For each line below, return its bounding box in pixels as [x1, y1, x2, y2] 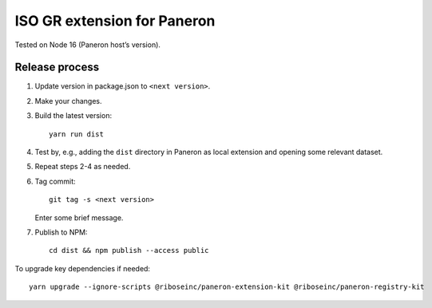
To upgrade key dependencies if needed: [14, 263, 151, 273]
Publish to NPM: [34, 227, 88, 237]
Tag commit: [34, 176, 76, 186]
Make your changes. [34, 96, 103, 105]
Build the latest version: [34, 111, 112, 120]
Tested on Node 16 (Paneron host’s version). [14, 40, 161, 49]
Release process [14, 61, 100, 74]
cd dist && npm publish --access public [49, 246, 209, 255]
